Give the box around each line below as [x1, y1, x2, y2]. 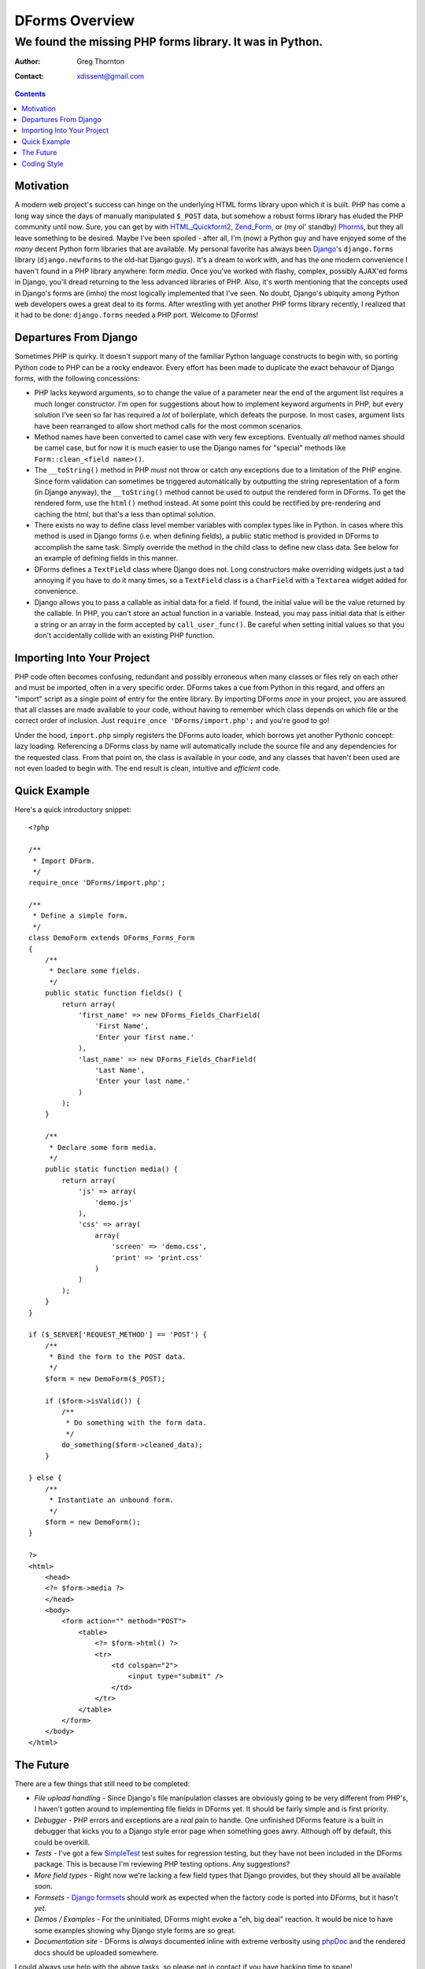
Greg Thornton [76, 57, 125, 66]
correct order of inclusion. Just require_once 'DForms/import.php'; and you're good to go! [14, 716, 330, 725]
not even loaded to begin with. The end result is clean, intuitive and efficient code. [14, 764, 281, 773]
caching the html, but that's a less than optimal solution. [34, 509, 216, 519]
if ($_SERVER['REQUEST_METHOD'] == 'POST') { [28, 1330, 208, 1339]
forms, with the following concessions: [14, 374, 140, 384]
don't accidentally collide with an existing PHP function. [34, 631, 215, 640]
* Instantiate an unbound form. [49, 1496, 175, 1504]
